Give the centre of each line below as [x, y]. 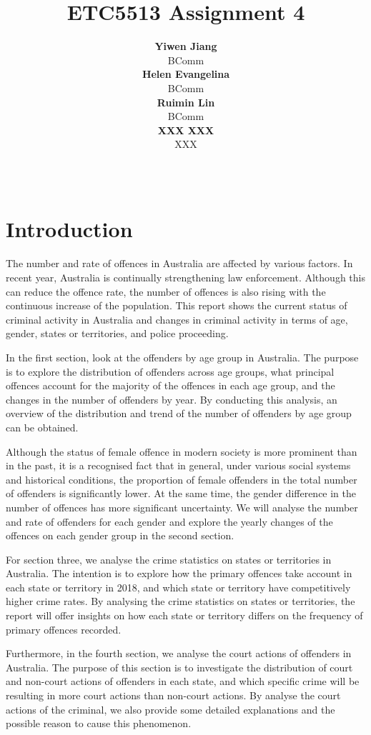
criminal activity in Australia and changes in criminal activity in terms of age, [177, 319]
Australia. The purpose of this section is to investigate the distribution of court [179, 667]
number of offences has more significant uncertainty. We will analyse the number [182, 507]
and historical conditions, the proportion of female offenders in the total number [182, 479]
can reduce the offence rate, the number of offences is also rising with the [166, 291]
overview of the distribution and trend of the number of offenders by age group [179, 413]
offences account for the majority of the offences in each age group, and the [170, 385]
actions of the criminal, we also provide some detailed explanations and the [170, 709]
